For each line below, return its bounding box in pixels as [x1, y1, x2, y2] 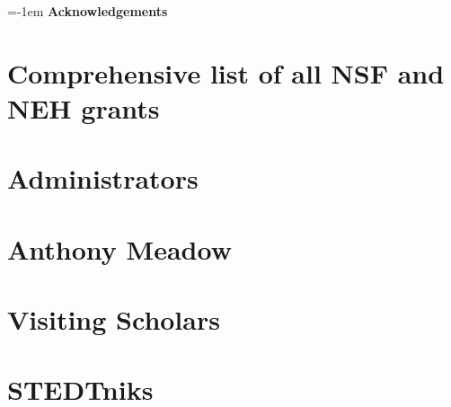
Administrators [7, 160, 199, 197]
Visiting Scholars [7, 301, 220, 338]
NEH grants [7, 89, 160, 126]
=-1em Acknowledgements [7, 2, 168, 20]
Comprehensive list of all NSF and [7, 54, 445, 91]
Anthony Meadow [7, 230, 232, 267]
